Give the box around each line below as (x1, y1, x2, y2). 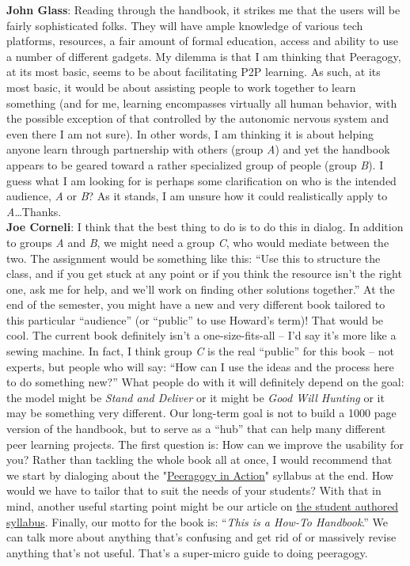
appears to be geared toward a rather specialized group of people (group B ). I (6, 156, 384, 173)
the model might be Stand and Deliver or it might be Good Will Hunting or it (6, 389, 385, 405)
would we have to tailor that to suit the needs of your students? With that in (6, 482, 382, 499)
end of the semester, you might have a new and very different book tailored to (6, 296, 385, 313)
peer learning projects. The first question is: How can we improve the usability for (6, 435, 404, 452)
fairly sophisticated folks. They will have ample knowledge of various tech (6, 17, 363, 33)
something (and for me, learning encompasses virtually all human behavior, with (6, 94, 397, 111)
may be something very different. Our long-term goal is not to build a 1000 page (6, 405, 397, 421)
